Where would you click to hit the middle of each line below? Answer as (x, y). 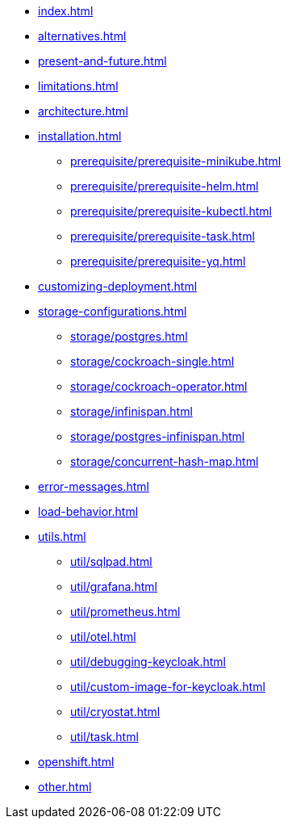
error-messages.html (94, 486)
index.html (66, 11)
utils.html (62, 536)
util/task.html (104, 737)
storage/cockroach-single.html (152, 361)
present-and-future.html (102, 61)
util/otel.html (103, 637)
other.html (65, 787)
